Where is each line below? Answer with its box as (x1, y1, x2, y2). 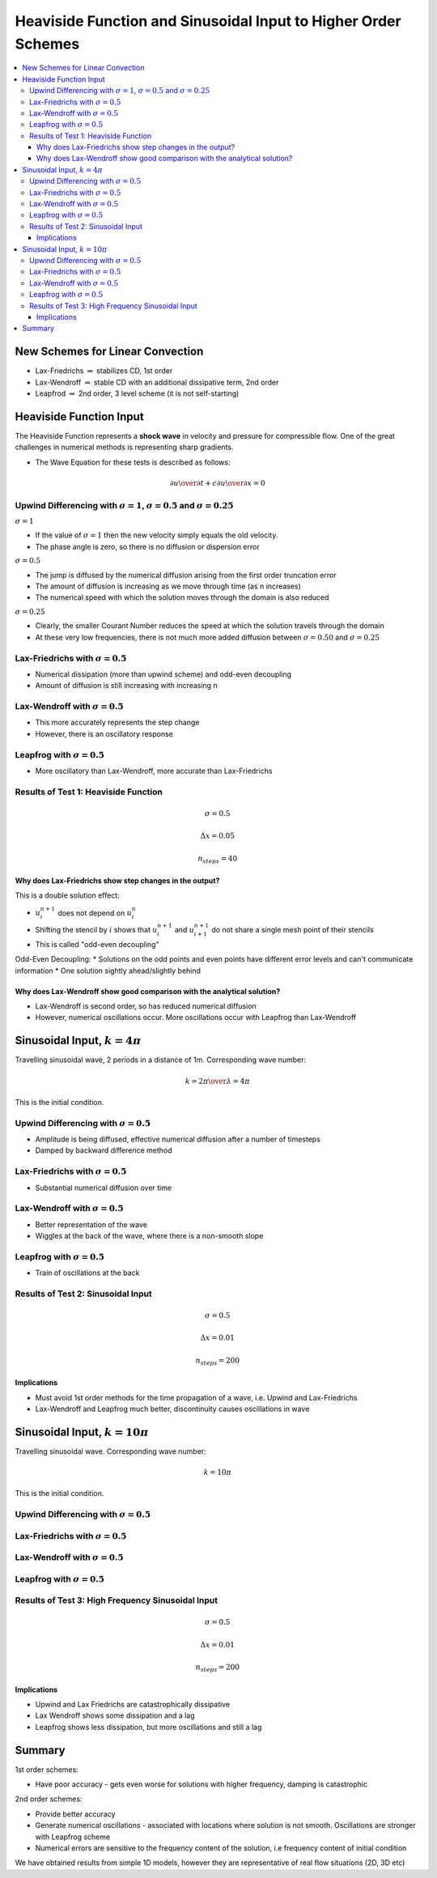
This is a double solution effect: (15, 890, 121, 900)
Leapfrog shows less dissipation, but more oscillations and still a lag (35, 1722, 262, 1731)
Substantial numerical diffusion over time (35, 1183, 172, 1192)
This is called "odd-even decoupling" (35, 939, 159, 949)
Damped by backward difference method (35, 1145, 173, 1155)
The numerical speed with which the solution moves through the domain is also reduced (35, 593, 329, 602)
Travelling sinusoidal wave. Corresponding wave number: (15, 1446, 206, 1456)
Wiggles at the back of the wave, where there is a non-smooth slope (35, 1231, 264, 1241)
